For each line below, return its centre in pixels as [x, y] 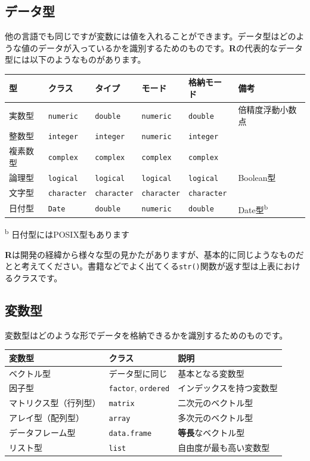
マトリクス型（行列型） [55, 403]
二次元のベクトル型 [216, 403]
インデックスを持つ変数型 [228, 388]
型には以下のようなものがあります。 [75, 59]
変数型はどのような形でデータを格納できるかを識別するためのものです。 [146, 335]
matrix [122, 404]
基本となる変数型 [211, 373]
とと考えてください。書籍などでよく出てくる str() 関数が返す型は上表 [140, 266]
